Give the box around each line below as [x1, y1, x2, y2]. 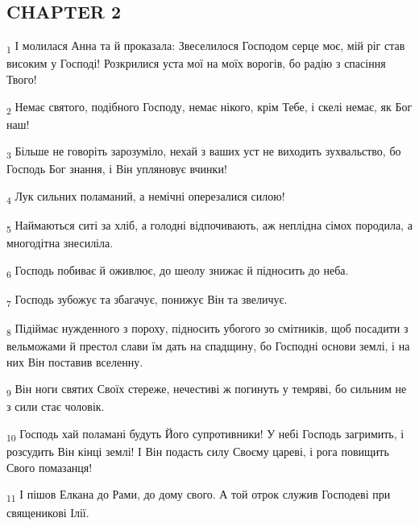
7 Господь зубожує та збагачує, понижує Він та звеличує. [6, 290, 288, 309]
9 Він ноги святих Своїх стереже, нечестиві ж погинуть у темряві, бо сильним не [6, 380, 407, 400]
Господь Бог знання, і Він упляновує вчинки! [6, 160, 227, 177]
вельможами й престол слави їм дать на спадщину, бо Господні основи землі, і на [6, 338, 410, 354]
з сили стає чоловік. [6, 398, 105, 415]
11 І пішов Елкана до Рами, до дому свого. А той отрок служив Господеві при [6, 486, 391, 505]
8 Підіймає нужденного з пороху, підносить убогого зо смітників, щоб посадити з [6, 320, 409, 338]
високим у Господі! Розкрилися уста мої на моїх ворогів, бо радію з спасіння [6, 55, 386, 72]
